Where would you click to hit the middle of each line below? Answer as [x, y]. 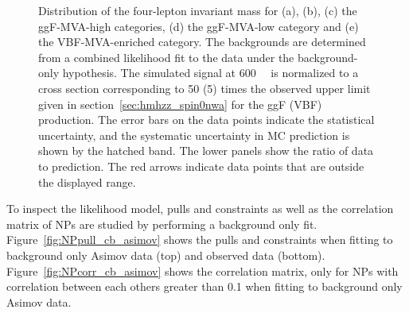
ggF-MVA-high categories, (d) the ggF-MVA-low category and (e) [199, 26]
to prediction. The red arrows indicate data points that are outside [201, 166]
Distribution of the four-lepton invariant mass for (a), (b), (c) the [198, 10]
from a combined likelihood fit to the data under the [166, 57]
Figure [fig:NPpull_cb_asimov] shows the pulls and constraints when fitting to [200, 240]
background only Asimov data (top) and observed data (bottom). [166, 255]
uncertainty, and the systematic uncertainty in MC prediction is [194, 135]
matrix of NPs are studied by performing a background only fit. [162, 224]
